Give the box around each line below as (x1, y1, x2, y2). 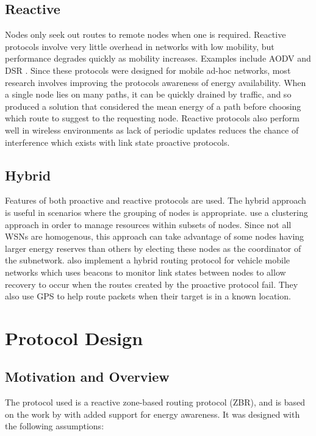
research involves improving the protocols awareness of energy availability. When (5, 76, 306, 88)
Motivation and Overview (5, 367, 170, 386)
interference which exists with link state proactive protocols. (5, 135, 230, 148)
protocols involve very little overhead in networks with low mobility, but (5, 40, 275, 52)
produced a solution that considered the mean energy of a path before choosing (5, 99, 301, 112)
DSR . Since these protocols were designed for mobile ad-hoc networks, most (5, 63, 291, 76)
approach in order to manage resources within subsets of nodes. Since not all (5, 218, 292, 231)
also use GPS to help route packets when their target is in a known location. (5, 290, 291, 302)
